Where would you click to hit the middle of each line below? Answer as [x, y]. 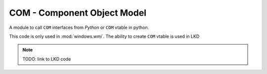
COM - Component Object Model [78, 13]
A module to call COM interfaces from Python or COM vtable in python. [79, 27]
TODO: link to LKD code [47, 59]
